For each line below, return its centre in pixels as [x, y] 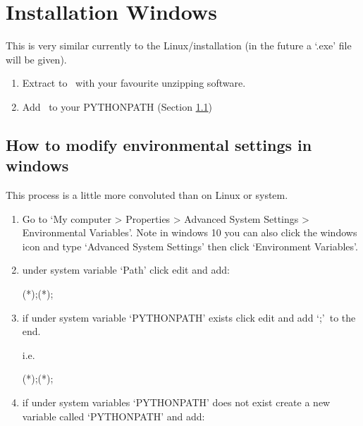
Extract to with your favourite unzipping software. [134, 83]
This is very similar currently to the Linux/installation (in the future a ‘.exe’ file [179, 45]
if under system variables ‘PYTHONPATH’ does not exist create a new [176, 402]
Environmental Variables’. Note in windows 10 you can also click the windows [190, 232]
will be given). [36, 59]
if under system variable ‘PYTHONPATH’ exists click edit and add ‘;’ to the [189, 317]
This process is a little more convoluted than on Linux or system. [147, 195]
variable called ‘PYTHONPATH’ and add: [113, 416]
